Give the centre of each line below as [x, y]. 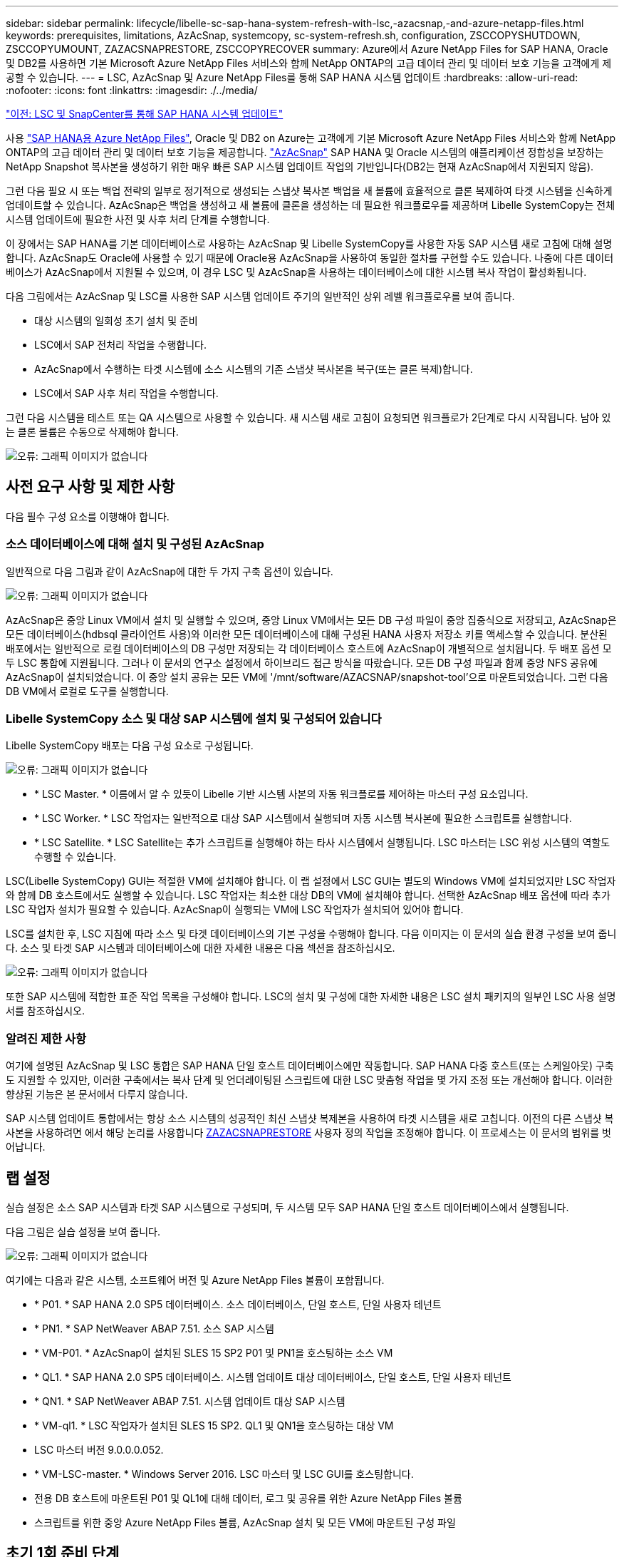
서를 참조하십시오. [46, 1011]
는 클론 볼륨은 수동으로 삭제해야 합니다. [92, 432]
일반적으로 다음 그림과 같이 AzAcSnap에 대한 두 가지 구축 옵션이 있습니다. [170, 571]
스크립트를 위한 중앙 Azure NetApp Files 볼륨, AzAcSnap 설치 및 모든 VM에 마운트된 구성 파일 [245, 1522]
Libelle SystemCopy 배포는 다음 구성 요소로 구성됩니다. [130, 746]
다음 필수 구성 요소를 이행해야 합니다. [88, 516]
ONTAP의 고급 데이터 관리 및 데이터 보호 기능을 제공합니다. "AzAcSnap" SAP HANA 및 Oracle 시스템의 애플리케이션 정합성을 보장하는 [305, 152]
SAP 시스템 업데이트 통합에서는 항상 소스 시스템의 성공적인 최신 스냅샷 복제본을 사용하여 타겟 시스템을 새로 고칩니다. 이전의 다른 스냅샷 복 [310, 1119]
